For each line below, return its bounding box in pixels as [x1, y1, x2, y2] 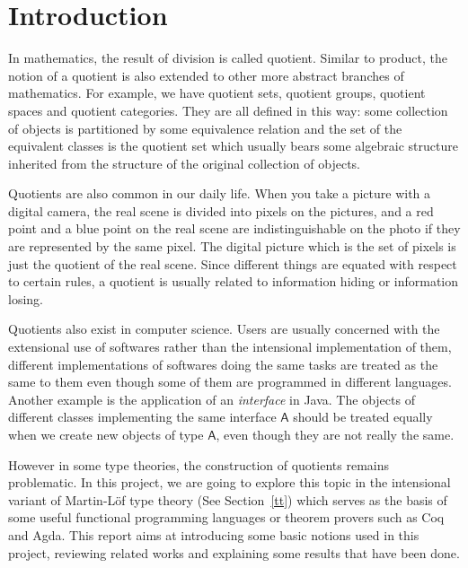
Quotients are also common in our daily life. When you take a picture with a [8, 184, 431, 203]
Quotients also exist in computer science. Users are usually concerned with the [8, 319, 440, 338]
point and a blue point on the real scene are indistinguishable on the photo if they [8, 219, 461, 238]
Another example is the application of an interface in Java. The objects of [8, 389, 415, 408]
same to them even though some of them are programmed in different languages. [8, 372, 452, 391]
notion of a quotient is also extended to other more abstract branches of [8, 66, 404, 84]
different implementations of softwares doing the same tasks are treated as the [8, 354, 438, 373]
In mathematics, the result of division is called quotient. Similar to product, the [8, 48, 447, 67]
